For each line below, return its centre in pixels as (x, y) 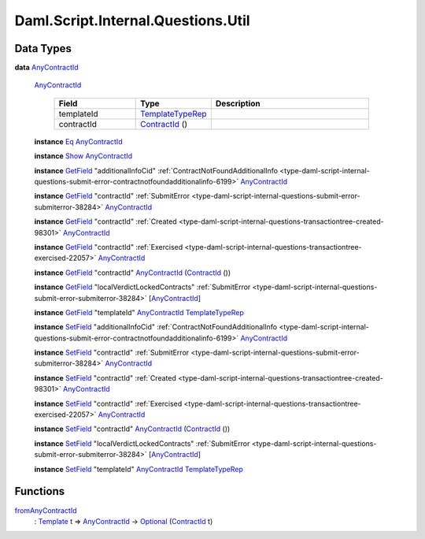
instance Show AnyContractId (83, 156)
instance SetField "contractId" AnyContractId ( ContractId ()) (132, 429)
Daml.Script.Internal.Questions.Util (133, 20)
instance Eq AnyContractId (78, 141)
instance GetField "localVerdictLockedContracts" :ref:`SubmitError (142, 287)
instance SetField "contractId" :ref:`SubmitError (112, 353)
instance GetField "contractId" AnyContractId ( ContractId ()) (133, 273)
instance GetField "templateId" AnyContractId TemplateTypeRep (139, 312)
